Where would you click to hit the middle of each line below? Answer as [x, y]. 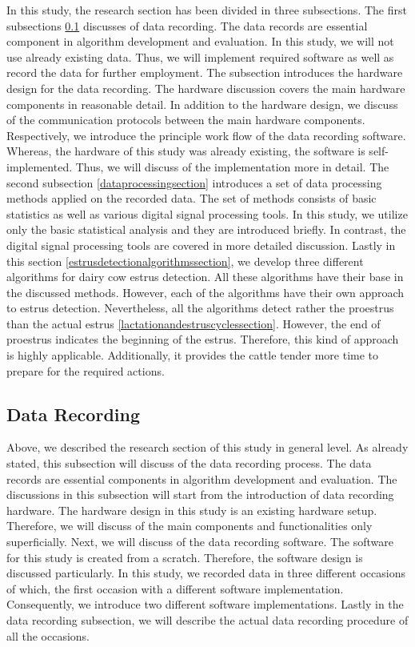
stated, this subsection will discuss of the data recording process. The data [189, 463]
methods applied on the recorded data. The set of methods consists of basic [192, 198]
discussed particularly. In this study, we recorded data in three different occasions [206, 573]
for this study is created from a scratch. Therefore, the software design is [185, 557]
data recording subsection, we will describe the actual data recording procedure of [207, 619]
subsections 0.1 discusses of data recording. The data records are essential [187, 25]
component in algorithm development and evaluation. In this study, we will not [200, 41]
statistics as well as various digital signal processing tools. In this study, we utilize [207, 213]
